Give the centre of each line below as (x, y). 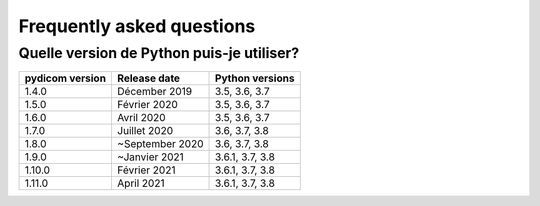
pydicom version (65, 78)
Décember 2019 (154, 92)
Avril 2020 (141, 118)
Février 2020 (147, 105)
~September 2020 (160, 144)
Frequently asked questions (137, 26)
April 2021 (140, 183)
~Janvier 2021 (150, 157)
